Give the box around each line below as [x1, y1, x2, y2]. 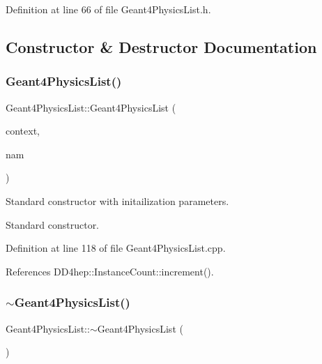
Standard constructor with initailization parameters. [6, 193, 229, 208]
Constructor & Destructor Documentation [6, 36, 317, 57]
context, [6, 123, 40, 138]
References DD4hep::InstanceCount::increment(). [6, 264, 214, 278]
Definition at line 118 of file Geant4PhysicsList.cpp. [6, 241, 226, 255]
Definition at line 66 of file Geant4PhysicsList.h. [6, 2, 211, 16]
